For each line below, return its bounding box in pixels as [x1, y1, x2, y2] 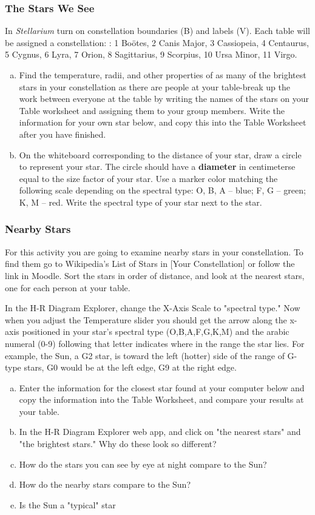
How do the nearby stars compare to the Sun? [19, 478, 191, 491]
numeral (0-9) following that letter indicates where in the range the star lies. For [5, 337, 305, 349]
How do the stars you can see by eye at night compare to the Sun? [19, 457, 267, 470]
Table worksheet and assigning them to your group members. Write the [19, 104, 285, 116]
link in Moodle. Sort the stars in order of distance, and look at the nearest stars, [5, 269, 305, 281]
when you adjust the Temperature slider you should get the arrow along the [5, 313, 287, 326]
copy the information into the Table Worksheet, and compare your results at [19, 393, 304, 406]
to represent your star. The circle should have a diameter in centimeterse [19, 160, 296, 173]
